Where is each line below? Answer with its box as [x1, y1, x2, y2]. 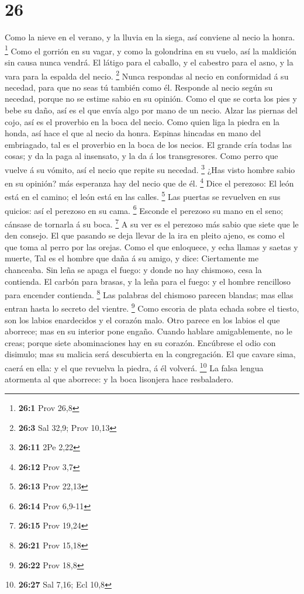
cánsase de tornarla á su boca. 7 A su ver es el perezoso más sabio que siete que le [5, 216, 299, 230]
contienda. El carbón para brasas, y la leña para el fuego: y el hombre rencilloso [5, 275, 291, 287]
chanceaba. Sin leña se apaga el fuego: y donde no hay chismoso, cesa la [5, 264, 262, 275]
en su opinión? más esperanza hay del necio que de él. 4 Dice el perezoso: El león [5, 175, 294, 189]
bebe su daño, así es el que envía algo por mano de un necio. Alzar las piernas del [5, 104, 298, 116]
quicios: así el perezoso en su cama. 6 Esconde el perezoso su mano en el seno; [5, 202, 284, 216]
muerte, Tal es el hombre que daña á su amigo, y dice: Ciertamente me [5, 252, 259, 264]
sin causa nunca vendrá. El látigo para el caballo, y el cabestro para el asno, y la [5, 56, 293, 68]
